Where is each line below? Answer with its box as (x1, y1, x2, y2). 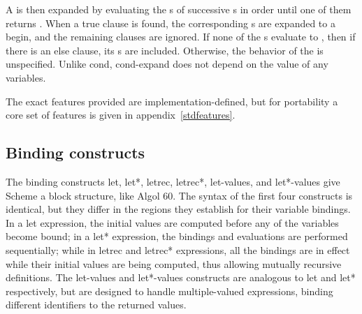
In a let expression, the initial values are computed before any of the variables (6, 215, 339, 230)
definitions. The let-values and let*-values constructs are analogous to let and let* (6, 270, 356, 285)
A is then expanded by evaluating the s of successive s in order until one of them (6, 2, 352, 16)
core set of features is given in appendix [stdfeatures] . (6, 107, 236, 122)
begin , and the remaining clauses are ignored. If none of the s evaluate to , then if (6, 29, 356, 44)
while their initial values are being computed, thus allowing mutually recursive (6, 256, 342, 271)
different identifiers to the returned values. (6, 297, 187, 312)
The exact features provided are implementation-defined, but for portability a (6, 94, 338, 108)
